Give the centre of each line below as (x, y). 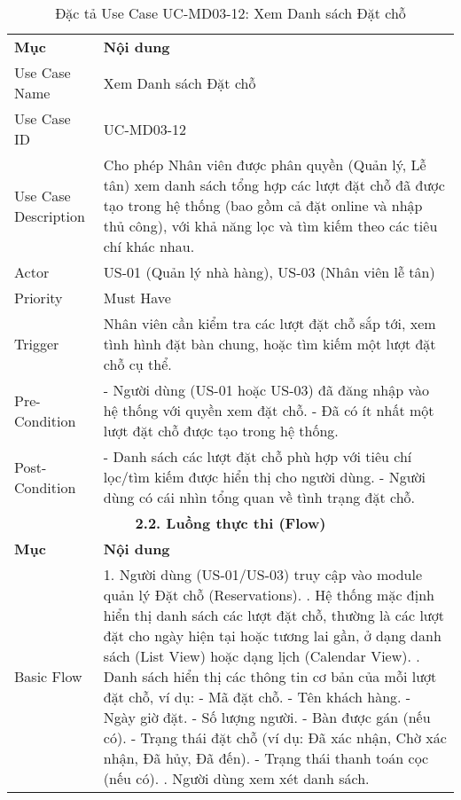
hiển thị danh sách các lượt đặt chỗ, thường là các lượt (273, 615)
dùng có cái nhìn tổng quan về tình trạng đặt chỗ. (259, 497)
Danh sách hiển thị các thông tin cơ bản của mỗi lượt (270, 676)
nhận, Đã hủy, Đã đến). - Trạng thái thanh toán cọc (266, 758)
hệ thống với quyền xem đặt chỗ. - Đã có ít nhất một (269, 410)
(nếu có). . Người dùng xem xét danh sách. (236, 778)
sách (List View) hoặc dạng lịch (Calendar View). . (262, 656)
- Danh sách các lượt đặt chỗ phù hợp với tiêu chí (258, 456)
